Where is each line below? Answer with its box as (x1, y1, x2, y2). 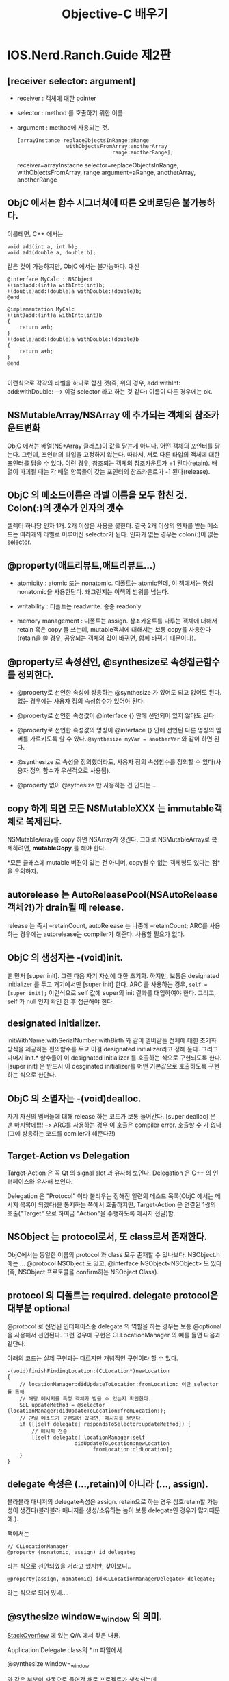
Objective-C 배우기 (61, 6, 169, 22)
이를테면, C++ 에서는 (7, 229, 64, 237)
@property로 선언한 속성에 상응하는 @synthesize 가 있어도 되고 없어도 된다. (16, 689, 222, 697)
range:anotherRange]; (111, 149, 174, 156)
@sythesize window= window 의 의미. (7, 1610, 163, 1624)
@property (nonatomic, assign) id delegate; (7, 1549, 136, 1556)
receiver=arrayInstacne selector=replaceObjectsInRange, (16, 161, 179, 169)
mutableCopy (32, 844, 72, 852)
